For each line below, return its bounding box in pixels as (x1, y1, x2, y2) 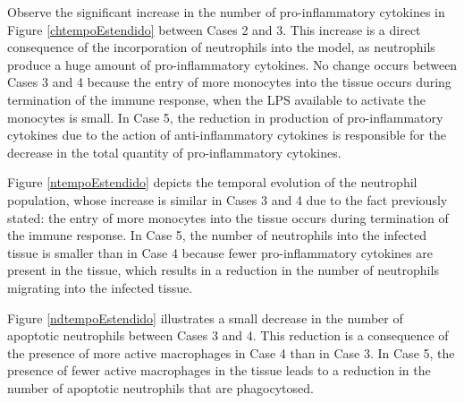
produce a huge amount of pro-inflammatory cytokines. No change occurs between (7, 55, 458, 73)
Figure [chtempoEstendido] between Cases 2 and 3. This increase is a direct (7, 20, 421, 39)
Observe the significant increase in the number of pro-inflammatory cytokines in (7, 3, 445, 21)
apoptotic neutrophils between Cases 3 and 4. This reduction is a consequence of (7, 326, 449, 345)
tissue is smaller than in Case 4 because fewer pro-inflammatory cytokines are (7, 243, 433, 262)
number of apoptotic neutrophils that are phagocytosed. (7, 378, 314, 397)
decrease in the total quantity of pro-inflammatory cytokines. (7, 142, 342, 161)
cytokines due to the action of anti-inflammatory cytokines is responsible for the (7, 125, 446, 144)
